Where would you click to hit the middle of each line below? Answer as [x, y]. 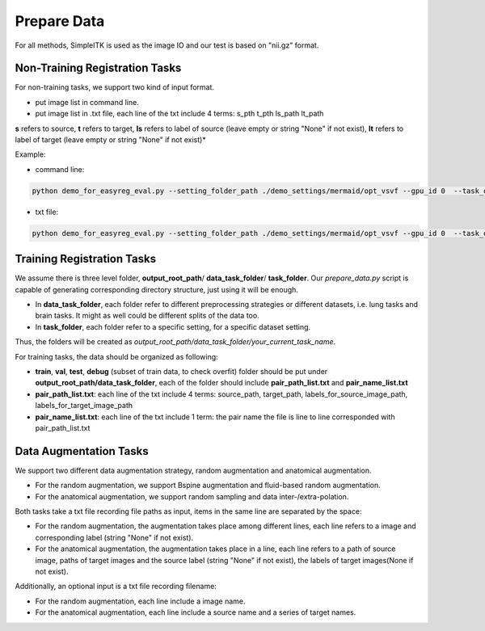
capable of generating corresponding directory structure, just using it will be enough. [157, 289]
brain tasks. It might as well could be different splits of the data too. [147, 316]
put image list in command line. [87, 102]
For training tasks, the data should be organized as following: [116, 356]
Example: [30, 154]
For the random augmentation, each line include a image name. [140, 601]
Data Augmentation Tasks [82, 451]
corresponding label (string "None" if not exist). [114, 537]
